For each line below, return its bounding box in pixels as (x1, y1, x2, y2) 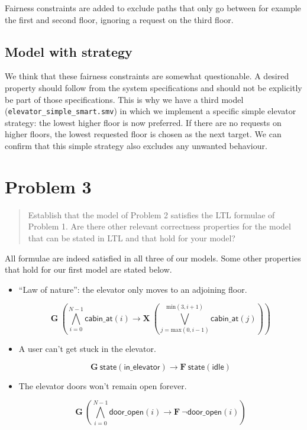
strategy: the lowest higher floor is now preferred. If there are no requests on (5, 116, 282, 128)
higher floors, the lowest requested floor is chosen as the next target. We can (5, 128, 282, 140)
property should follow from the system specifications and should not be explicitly (5, 81, 302, 93)
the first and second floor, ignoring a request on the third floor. (5, 13, 234, 25)
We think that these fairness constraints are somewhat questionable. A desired (5, 70, 289, 82)
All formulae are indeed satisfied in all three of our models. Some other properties (5, 251, 301, 264)
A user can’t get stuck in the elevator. (18, 342, 156, 355)
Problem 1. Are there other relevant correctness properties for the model (28, 220, 291, 232)
